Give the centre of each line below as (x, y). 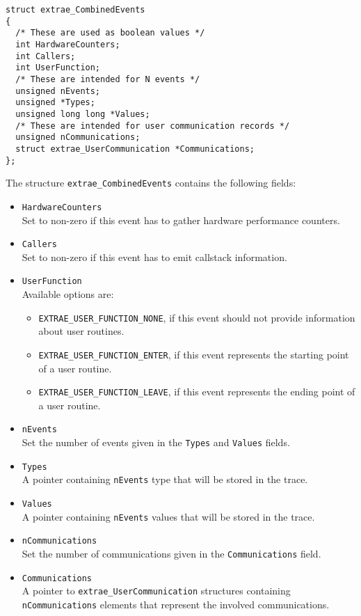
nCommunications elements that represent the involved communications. (176, 604)
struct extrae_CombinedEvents (75, 10)
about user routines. (81, 331)
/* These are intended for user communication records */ (153, 126)
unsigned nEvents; (58, 91)
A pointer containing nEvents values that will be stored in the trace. (168, 516)
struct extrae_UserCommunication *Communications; (135, 149)
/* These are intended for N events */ (108, 79)
